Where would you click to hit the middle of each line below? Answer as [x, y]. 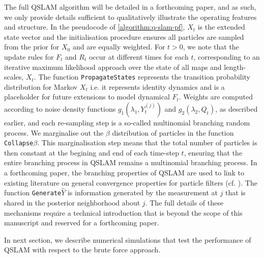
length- [235, 67]
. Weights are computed [216, 97]
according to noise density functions [60, 109]
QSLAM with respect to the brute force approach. [82, 250]
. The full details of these [184, 203]
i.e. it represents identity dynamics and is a [157, 86]
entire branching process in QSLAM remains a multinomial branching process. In [131, 162]
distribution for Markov [41, 86]
